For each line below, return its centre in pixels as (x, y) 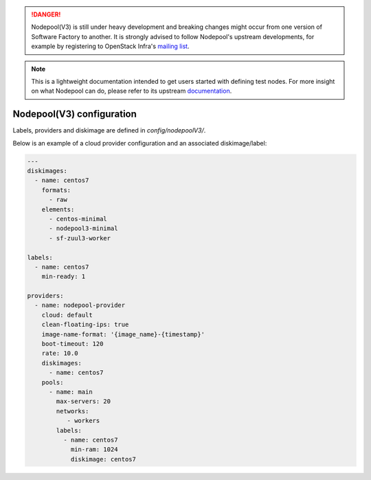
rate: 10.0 (60, 353)
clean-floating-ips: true (85, 325)
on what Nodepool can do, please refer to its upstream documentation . (132, 91)
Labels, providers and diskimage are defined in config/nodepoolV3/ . (109, 130)
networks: (72, 411)
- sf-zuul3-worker (80, 238)
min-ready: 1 (64, 277)
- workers (83, 421)
